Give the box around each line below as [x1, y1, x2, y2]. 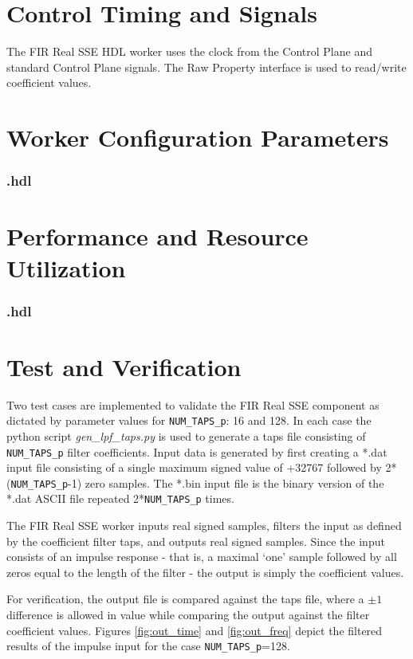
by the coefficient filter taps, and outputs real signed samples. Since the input [6, 532, 385, 549]
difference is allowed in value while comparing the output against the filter [6, 606, 370, 623]
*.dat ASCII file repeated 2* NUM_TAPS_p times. [6, 490, 234, 507]
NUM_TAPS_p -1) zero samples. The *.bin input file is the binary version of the [10, 474, 384, 491]
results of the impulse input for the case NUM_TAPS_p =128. [6, 637, 290, 654]
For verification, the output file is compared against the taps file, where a [6, 590, 364, 607]
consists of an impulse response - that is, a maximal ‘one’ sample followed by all [6, 548, 397, 565]
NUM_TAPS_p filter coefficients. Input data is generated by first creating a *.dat [6, 443, 387, 460]
